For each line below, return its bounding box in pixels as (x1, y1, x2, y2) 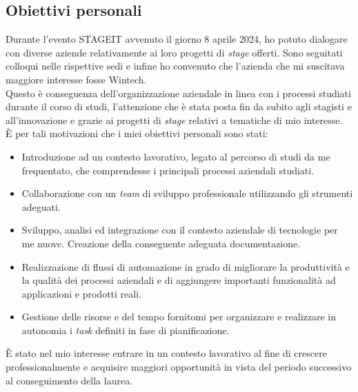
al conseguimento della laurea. (6, 373, 133, 387)
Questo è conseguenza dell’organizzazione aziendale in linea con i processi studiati (6, 85, 351, 100)
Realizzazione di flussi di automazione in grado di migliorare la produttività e (21, 259, 350, 274)
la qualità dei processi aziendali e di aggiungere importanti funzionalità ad (21, 273, 336, 287)
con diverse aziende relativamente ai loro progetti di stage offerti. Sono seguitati (6, 45, 343, 59)
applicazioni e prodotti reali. (21, 286, 141, 300)
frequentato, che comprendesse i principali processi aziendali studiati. (21, 163, 315, 177)
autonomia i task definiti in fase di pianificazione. (21, 322, 230, 337)
